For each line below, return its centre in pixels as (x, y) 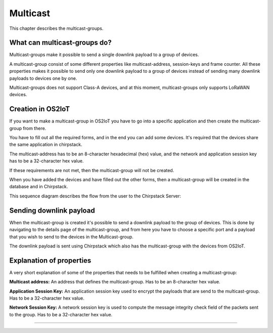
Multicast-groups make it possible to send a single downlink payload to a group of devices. (104, 55)
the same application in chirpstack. (46, 145)
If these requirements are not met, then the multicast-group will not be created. (92, 170)
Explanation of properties (50, 260)
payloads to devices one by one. (43, 78)
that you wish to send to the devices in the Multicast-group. (72, 237)
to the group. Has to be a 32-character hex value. (61, 314)
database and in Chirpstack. (39, 187)
